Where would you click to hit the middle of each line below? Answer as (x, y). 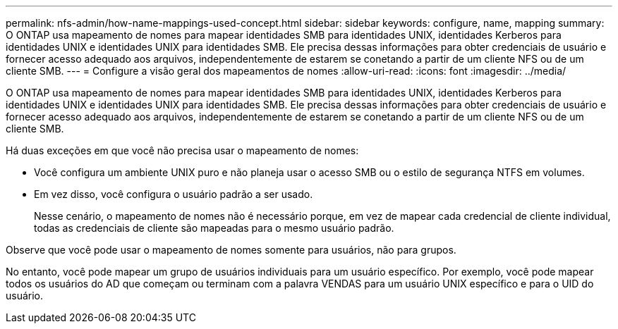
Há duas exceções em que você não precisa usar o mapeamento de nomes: (182, 150)
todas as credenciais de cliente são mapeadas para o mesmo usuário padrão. (214, 228)
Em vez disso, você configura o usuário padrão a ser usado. (174, 194)
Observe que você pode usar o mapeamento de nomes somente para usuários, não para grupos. (231, 250)
